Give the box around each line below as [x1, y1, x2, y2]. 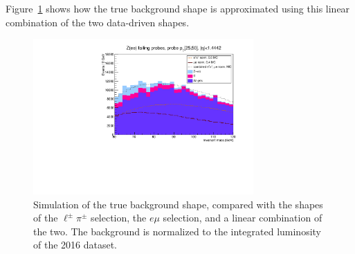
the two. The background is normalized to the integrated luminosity [33, 224, 321, 238]
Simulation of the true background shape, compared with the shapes [33, 197, 323, 211]
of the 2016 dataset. [33, 237, 118, 252]
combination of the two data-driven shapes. [6, 15, 190, 29]
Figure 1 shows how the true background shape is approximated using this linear [6, 1, 350, 15]
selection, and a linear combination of [163, 210, 322, 225]
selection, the [91, 210, 147, 225]
